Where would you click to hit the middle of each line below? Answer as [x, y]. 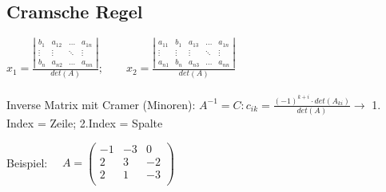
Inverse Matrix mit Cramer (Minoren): [101, 104]
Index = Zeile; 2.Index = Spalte [85, 123]
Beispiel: [27, 162]
